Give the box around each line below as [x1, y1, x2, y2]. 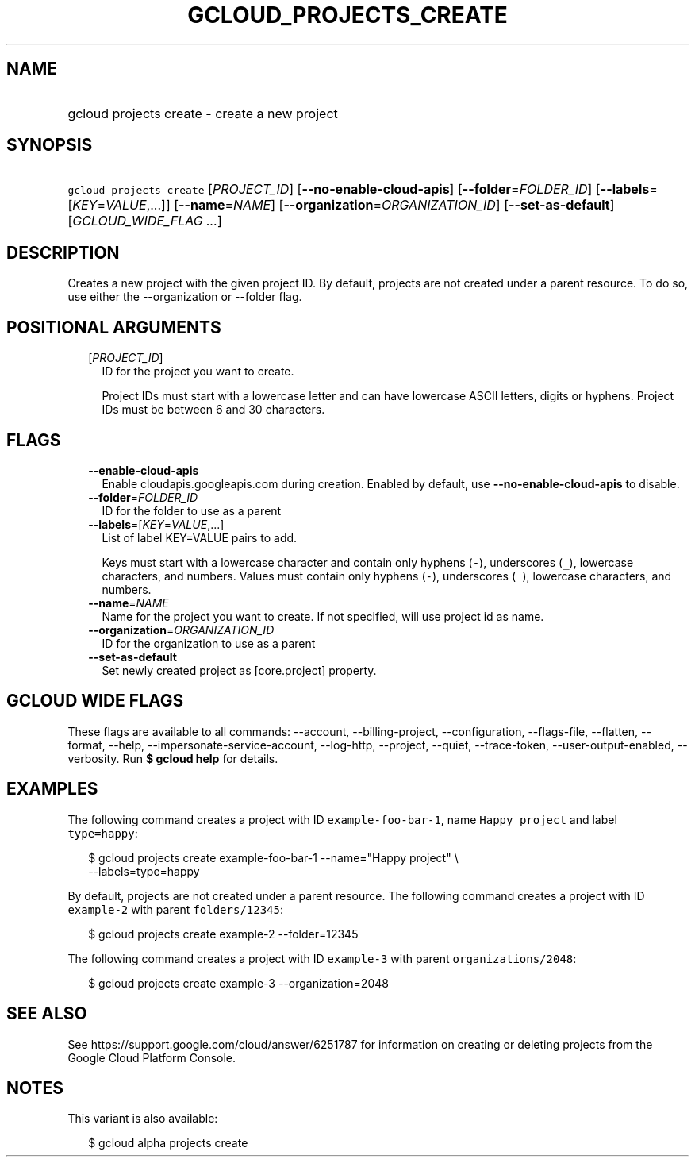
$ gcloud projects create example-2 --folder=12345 [88, 926, 359, 941]
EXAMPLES [6, 779, 98, 799]
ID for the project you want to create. [102, 364, 294, 379]
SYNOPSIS [6, 135, 93, 156]
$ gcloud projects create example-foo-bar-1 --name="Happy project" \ [88, 850, 459, 865]
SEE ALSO [6, 1003, 87, 1024]
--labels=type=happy [88, 864, 200, 878]
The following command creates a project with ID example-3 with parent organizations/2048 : [67, 951, 577, 965]
